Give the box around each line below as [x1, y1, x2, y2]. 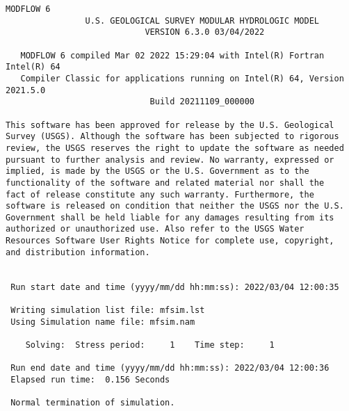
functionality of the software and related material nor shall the [6, 177, 325, 188]
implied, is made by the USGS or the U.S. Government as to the [6, 166, 309, 177]
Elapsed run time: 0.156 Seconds [10, 375, 170, 385]
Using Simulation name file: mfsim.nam [10, 316, 195, 327]
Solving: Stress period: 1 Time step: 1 [25, 340, 275, 350]
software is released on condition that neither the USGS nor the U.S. [6, 201, 344, 211]
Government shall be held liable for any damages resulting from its [6, 212, 334, 223]
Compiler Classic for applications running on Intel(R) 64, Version [20, 73, 344, 83]
